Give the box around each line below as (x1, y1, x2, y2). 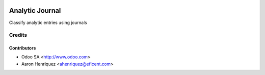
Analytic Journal (9, 6, 61, 15)
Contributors (9, 45, 36, 51)
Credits (9, 32, 27, 39)
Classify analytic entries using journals (9, 20, 87, 25)
